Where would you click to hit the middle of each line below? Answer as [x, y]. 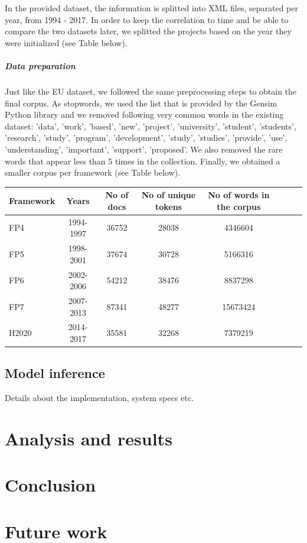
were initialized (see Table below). [66, 42]
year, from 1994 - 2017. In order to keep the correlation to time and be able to [147, 19]
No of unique [169, 195]
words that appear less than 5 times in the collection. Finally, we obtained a [143, 161]
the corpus [239, 206]
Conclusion [50, 485]
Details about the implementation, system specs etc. [99, 398]
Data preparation [40, 65]
